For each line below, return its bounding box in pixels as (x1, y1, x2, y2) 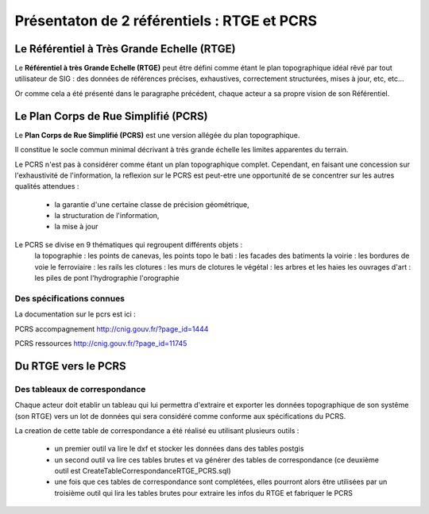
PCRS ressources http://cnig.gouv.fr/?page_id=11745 (14, 338, 187, 348)
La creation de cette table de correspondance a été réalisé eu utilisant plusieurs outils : (14, 425, 300, 435)
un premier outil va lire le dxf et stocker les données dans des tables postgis (54, 444, 304, 454)
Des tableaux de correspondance (14, 383, 146, 394)
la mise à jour (54, 222, 99, 232)
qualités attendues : (14, 182, 79, 191)
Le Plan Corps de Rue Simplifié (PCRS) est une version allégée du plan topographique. (14, 130, 300, 140)
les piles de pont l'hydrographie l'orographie (34, 274, 180, 283)
